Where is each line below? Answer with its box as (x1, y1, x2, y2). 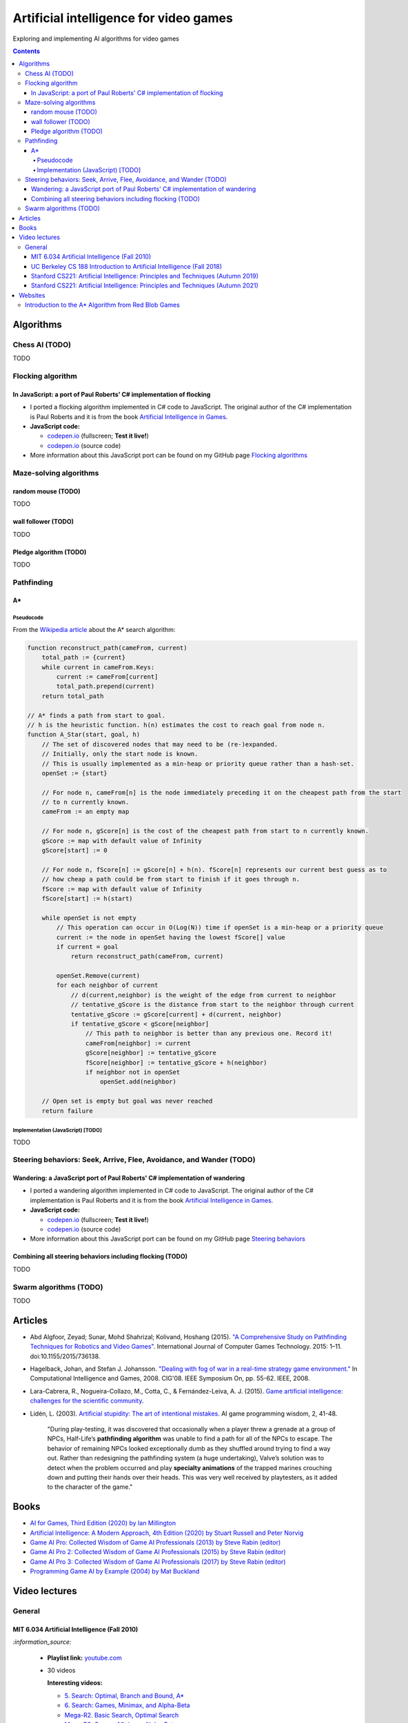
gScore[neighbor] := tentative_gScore (85, 1049, 216, 1057)
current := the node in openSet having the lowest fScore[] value (56, 933, 286, 941)
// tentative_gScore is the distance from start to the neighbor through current (70, 1001, 355, 1009)
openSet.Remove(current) (56, 972, 141, 980)
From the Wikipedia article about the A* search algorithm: (12, 625, 176, 633)
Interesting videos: (47, 1679, 103, 1687)
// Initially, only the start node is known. (41, 750, 198, 758)
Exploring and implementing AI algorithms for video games (12, 34, 179, 43)
